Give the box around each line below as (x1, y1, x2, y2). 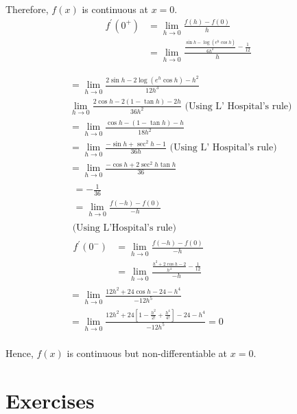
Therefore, (5, 2, 49, 16)
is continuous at (82, 2, 148, 16)
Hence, (5, 346, 34, 360)
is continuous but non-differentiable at (67, 346, 228, 360)
